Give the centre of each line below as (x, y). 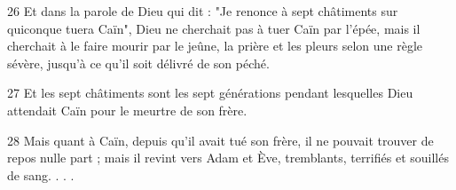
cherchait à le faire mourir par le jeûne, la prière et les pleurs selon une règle (215, 46)
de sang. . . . (41, 174)
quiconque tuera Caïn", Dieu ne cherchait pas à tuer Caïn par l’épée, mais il (214, 28)
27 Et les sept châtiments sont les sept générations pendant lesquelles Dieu (210, 93)
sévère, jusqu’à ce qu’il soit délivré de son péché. (138, 63)
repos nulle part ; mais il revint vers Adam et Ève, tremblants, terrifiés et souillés (228, 158)
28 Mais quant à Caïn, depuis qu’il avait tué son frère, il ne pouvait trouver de (220, 140)
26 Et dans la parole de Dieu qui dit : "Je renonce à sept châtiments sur (203, 11)
